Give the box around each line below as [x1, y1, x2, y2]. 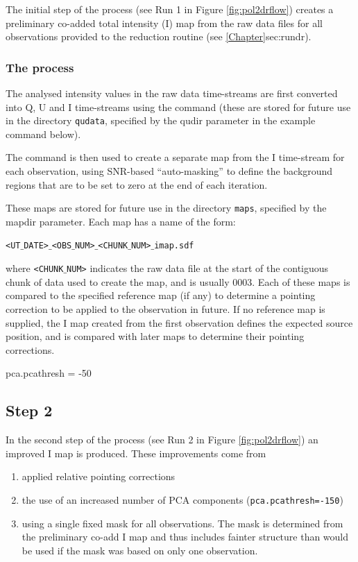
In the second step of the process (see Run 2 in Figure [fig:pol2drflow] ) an [6, 432, 318, 447]
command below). [6, 126, 81, 141]
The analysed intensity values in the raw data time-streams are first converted [6, 86, 338, 100]
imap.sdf [154, 241, 194, 251]
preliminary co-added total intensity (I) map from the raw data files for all [6, 15, 323, 30]
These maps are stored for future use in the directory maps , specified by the [6, 201, 327, 215]
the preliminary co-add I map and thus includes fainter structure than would [22, 529, 349, 544]
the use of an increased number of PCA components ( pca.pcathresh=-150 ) [22, 492, 343, 506]
